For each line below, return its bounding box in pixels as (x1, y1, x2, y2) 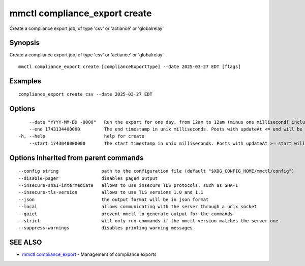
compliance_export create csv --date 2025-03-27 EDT (18, 91, 152, 97)
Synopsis (9, 39, 40, 47)
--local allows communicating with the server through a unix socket (18, 204, 257, 210)
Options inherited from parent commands (9, 153, 144, 162)
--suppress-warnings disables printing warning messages (18, 225, 193, 231)
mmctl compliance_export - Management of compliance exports (22, 251, 157, 257)
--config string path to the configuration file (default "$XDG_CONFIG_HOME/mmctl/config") (18, 168, 295, 174)
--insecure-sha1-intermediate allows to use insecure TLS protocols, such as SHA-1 (18, 183, 238, 188)
